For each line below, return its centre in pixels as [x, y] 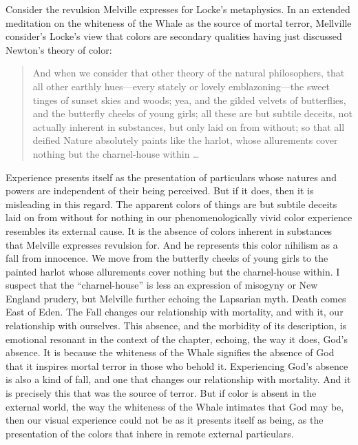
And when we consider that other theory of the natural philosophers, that [189, 73]
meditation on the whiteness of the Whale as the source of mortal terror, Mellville [179, 22]
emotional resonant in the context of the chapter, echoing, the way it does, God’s [177, 339]
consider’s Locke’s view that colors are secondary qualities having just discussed [174, 36]
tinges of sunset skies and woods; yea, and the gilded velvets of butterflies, [189, 100]
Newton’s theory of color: [59, 49]
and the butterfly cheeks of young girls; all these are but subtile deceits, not [192, 113]
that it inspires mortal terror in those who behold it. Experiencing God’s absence [177, 365]
